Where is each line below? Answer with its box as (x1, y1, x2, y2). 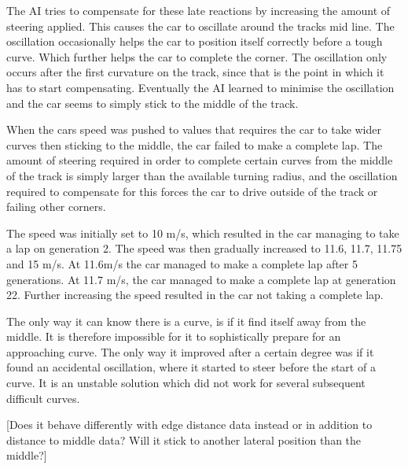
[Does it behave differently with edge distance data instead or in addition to (6, 416, 373, 433)
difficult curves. (6, 390, 80, 406)
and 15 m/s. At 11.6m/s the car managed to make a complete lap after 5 (6, 255, 358, 271)
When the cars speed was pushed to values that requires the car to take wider (6, 121, 381, 138)
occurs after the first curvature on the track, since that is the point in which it (6, 64, 384, 80)
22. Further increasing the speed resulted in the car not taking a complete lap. (6, 286, 384, 303)
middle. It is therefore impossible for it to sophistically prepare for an (6, 328, 341, 345)
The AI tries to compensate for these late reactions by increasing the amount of (6, 2, 391, 18)
